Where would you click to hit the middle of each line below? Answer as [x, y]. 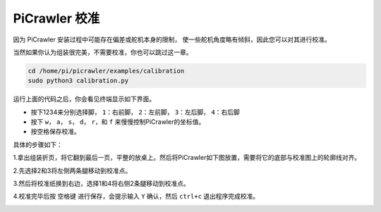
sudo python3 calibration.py [78, 81]
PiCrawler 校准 [56, 18]
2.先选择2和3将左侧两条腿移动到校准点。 [72, 170]
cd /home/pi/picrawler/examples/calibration [106, 71]
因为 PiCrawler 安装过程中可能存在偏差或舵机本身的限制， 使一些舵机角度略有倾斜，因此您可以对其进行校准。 [172, 39]
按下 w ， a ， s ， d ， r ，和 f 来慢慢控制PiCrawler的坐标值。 [118, 122]
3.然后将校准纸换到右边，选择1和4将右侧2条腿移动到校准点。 [101, 184]
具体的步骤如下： [38, 144]
